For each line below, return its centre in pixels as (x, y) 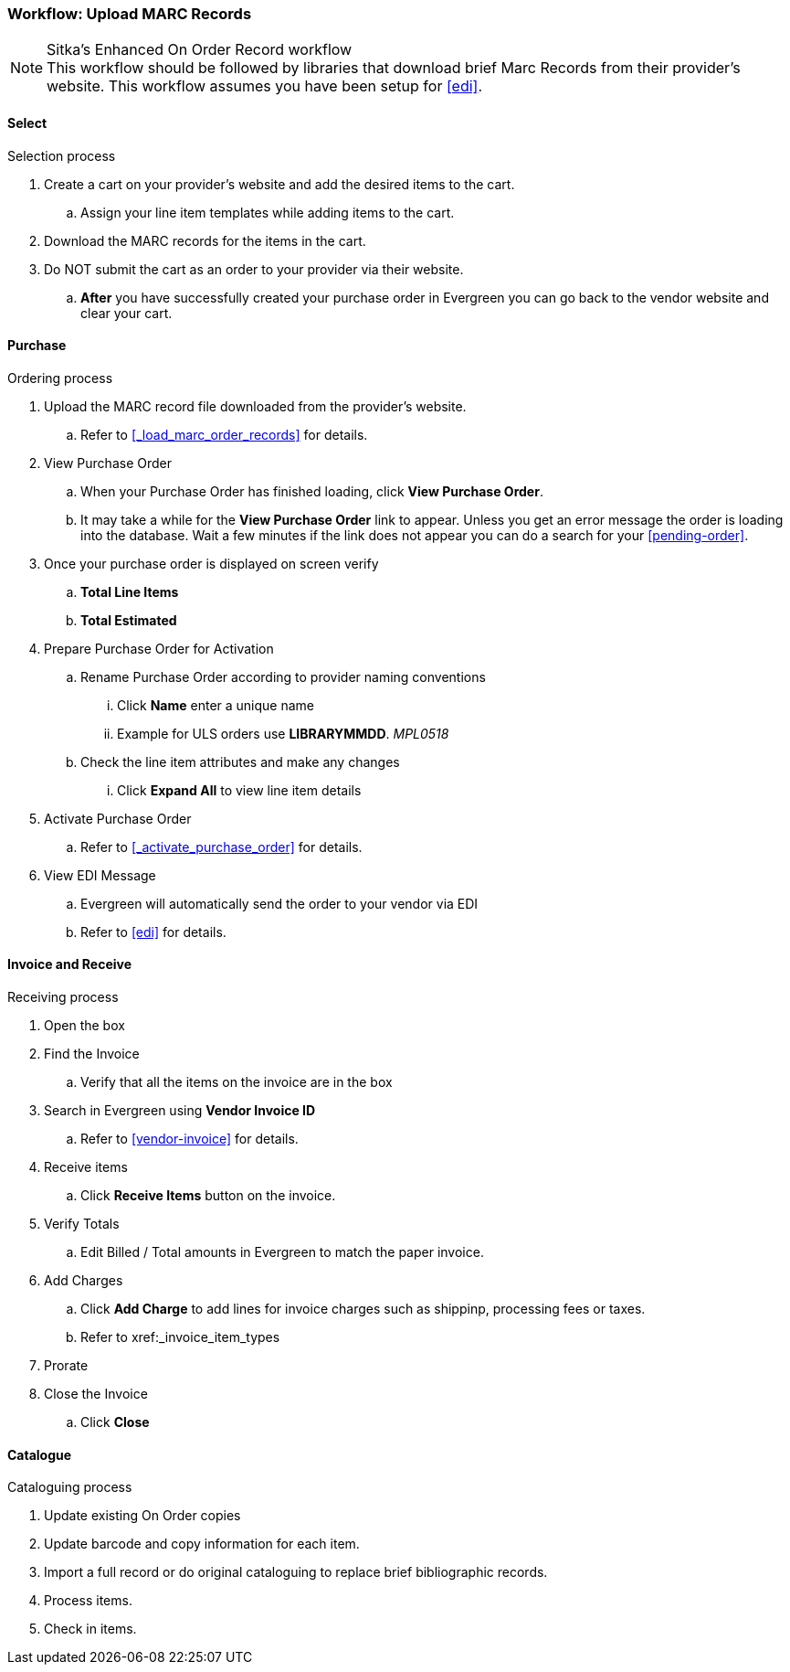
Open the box (84, 1026)
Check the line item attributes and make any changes (240, 761)
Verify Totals (82, 1224)
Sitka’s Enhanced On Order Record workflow (200, 50)
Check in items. (90, 1629)
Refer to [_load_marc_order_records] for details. (224, 434)
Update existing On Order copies (142, 1516)
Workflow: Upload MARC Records (130, 14)
